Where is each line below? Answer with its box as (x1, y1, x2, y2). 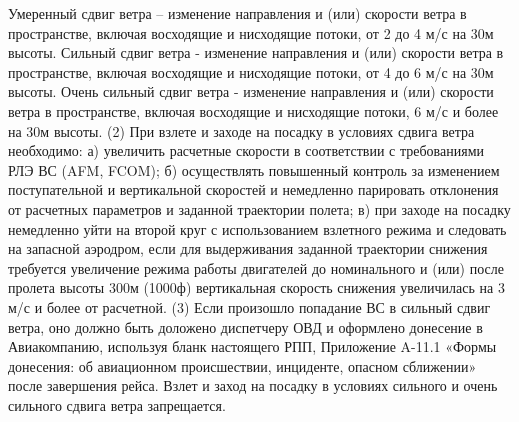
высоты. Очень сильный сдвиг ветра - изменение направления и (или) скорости (8, 81, 494, 102)
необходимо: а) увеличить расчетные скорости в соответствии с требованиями (8, 140, 485, 161)
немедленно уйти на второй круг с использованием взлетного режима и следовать (8, 218, 507, 239)
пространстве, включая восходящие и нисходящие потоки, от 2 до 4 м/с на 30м (8, 22, 494, 43)
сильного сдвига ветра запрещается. (8, 394, 226, 415)
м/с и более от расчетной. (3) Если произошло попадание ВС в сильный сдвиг (8, 296, 491, 317)
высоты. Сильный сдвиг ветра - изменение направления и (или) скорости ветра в (8, 42, 504, 63)
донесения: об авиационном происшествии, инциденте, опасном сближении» (8, 355, 477, 376)
